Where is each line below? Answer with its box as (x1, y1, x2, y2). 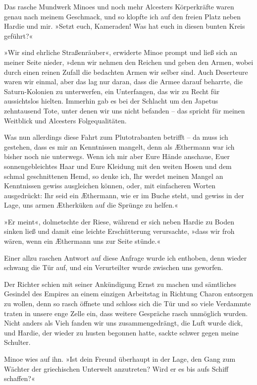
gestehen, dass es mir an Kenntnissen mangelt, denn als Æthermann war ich (4, 141, 235, 152)
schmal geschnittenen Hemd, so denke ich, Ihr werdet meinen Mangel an (4, 170, 223, 181)
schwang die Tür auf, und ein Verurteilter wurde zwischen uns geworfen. (4, 262, 223, 273)
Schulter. (4, 337, 31, 347)
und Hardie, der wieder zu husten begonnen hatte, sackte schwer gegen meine (4, 327, 239, 337)
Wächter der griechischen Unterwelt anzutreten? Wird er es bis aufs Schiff (4, 363, 229, 374)
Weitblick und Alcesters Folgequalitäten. (4, 115, 127, 125)
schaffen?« (4, 373, 35, 384)
